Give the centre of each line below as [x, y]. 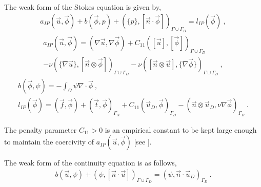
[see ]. [143, 142]
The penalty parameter [41, 129]
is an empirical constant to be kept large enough [181, 129]
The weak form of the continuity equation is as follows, [91, 163]
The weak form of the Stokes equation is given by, [83, 7]
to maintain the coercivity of [49, 142]
